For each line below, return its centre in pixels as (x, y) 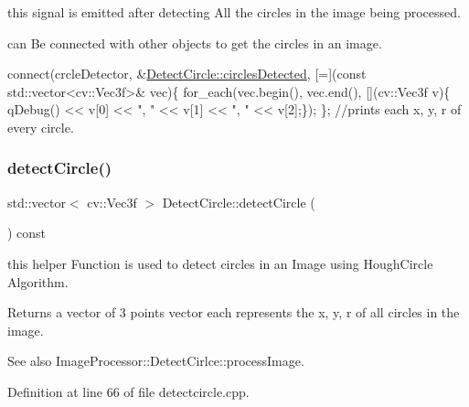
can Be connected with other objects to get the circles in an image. (195, 43)
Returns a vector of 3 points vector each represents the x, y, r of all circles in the (234, 312)
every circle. (41, 127)
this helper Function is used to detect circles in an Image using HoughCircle (220, 263)
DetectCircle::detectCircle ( (239, 202)
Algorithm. (38, 281)
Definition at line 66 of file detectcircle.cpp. (128, 391)
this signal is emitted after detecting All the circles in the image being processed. (234, 12)
